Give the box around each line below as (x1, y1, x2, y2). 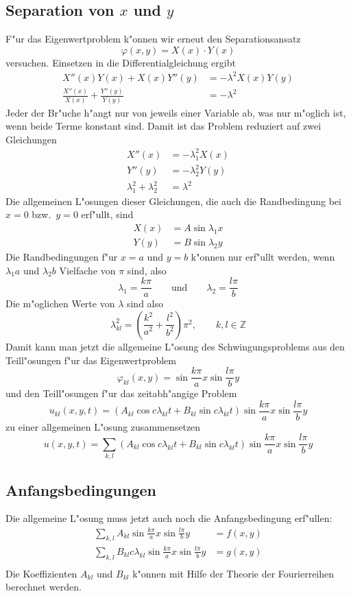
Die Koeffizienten (5, 566, 77, 580)
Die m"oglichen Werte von (5, 296, 115, 311)
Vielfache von (59, 263, 116, 277)
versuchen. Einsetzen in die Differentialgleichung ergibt (5, 55, 236, 69)
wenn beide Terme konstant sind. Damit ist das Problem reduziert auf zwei (5, 119, 322, 133)
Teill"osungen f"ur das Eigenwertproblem (5, 353, 176, 367)
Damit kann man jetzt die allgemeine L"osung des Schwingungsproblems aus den (5, 339, 345, 353)
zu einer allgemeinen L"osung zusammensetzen (5, 419, 201, 433)
